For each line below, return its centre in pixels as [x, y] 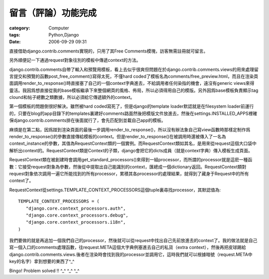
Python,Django [64, 34]
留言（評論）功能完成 [53, 13]
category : [20, 28]
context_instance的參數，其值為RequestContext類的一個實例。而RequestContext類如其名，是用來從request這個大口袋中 [133, 143]
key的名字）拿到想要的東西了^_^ [42, 262]
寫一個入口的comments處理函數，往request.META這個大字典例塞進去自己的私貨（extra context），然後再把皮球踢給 [128, 248]
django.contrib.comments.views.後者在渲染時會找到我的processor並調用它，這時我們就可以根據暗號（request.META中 [131, 254]
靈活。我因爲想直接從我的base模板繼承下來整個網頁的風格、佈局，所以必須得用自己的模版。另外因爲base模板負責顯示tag [134, 90]
